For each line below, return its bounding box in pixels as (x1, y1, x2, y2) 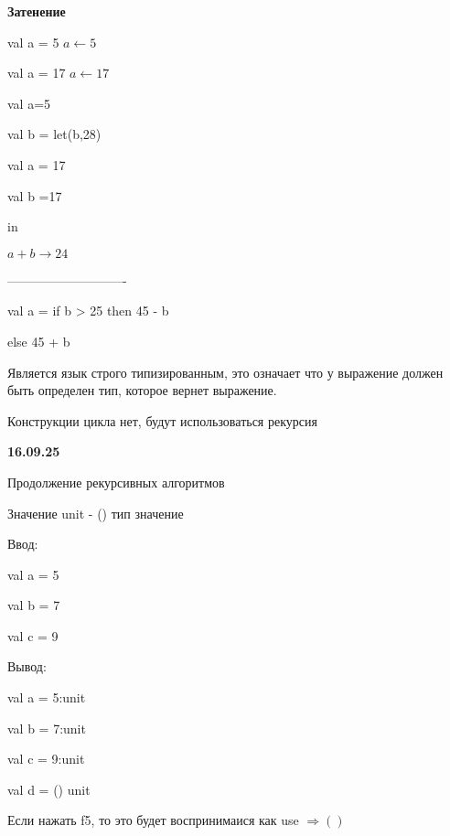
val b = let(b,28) (7, 124, 102, 144)
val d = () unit (7, 779, 91, 798)
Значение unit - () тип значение (7, 503, 184, 522)
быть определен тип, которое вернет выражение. (7, 380, 277, 400)
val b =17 (7, 186, 62, 205)
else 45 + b (7, 331, 70, 350)
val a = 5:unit (7, 688, 86, 707)
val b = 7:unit (7, 718, 86, 737)
